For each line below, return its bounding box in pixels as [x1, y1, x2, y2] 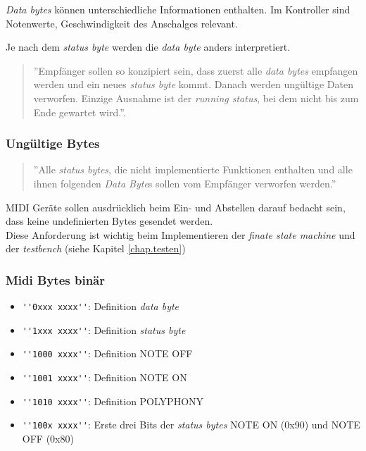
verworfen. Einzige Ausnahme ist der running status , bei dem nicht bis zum [33, 90, 359, 105]
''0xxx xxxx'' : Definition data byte [22, 299, 179, 314]
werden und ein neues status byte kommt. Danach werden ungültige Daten [33, 77, 353, 92]
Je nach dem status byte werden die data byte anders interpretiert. [6, 39, 291, 54]
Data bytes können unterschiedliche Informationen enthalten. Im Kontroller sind [6, 2, 351, 16]
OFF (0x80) [22, 431, 74, 446]
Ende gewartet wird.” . [33, 104, 126, 119]
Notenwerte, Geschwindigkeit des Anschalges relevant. [6, 16, 238, 30]
